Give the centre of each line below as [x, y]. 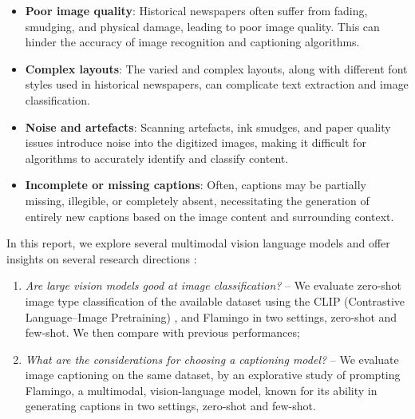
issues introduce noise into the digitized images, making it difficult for [196, 142]
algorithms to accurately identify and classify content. [157, 158]
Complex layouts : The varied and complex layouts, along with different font [216, 68]
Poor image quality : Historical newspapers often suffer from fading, [196, 10]
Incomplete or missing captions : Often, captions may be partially [196, 185]
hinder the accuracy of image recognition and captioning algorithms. [192, 42]
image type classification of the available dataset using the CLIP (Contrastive [215, 300]
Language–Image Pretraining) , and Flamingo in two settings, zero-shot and [211, 316]
